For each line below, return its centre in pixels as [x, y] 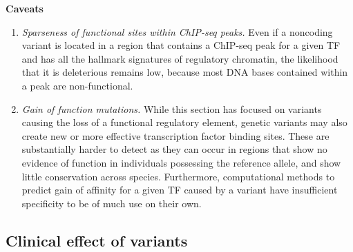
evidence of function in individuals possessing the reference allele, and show [181, 162]
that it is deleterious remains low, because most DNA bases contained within [185, 72]
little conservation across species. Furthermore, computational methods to [178, 176]
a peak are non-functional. [77, 85]
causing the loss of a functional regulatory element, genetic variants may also [184, 122]
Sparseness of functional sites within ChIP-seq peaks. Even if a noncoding [177, 31]
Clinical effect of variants [97, 240]
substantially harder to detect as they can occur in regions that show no [174, 149]
